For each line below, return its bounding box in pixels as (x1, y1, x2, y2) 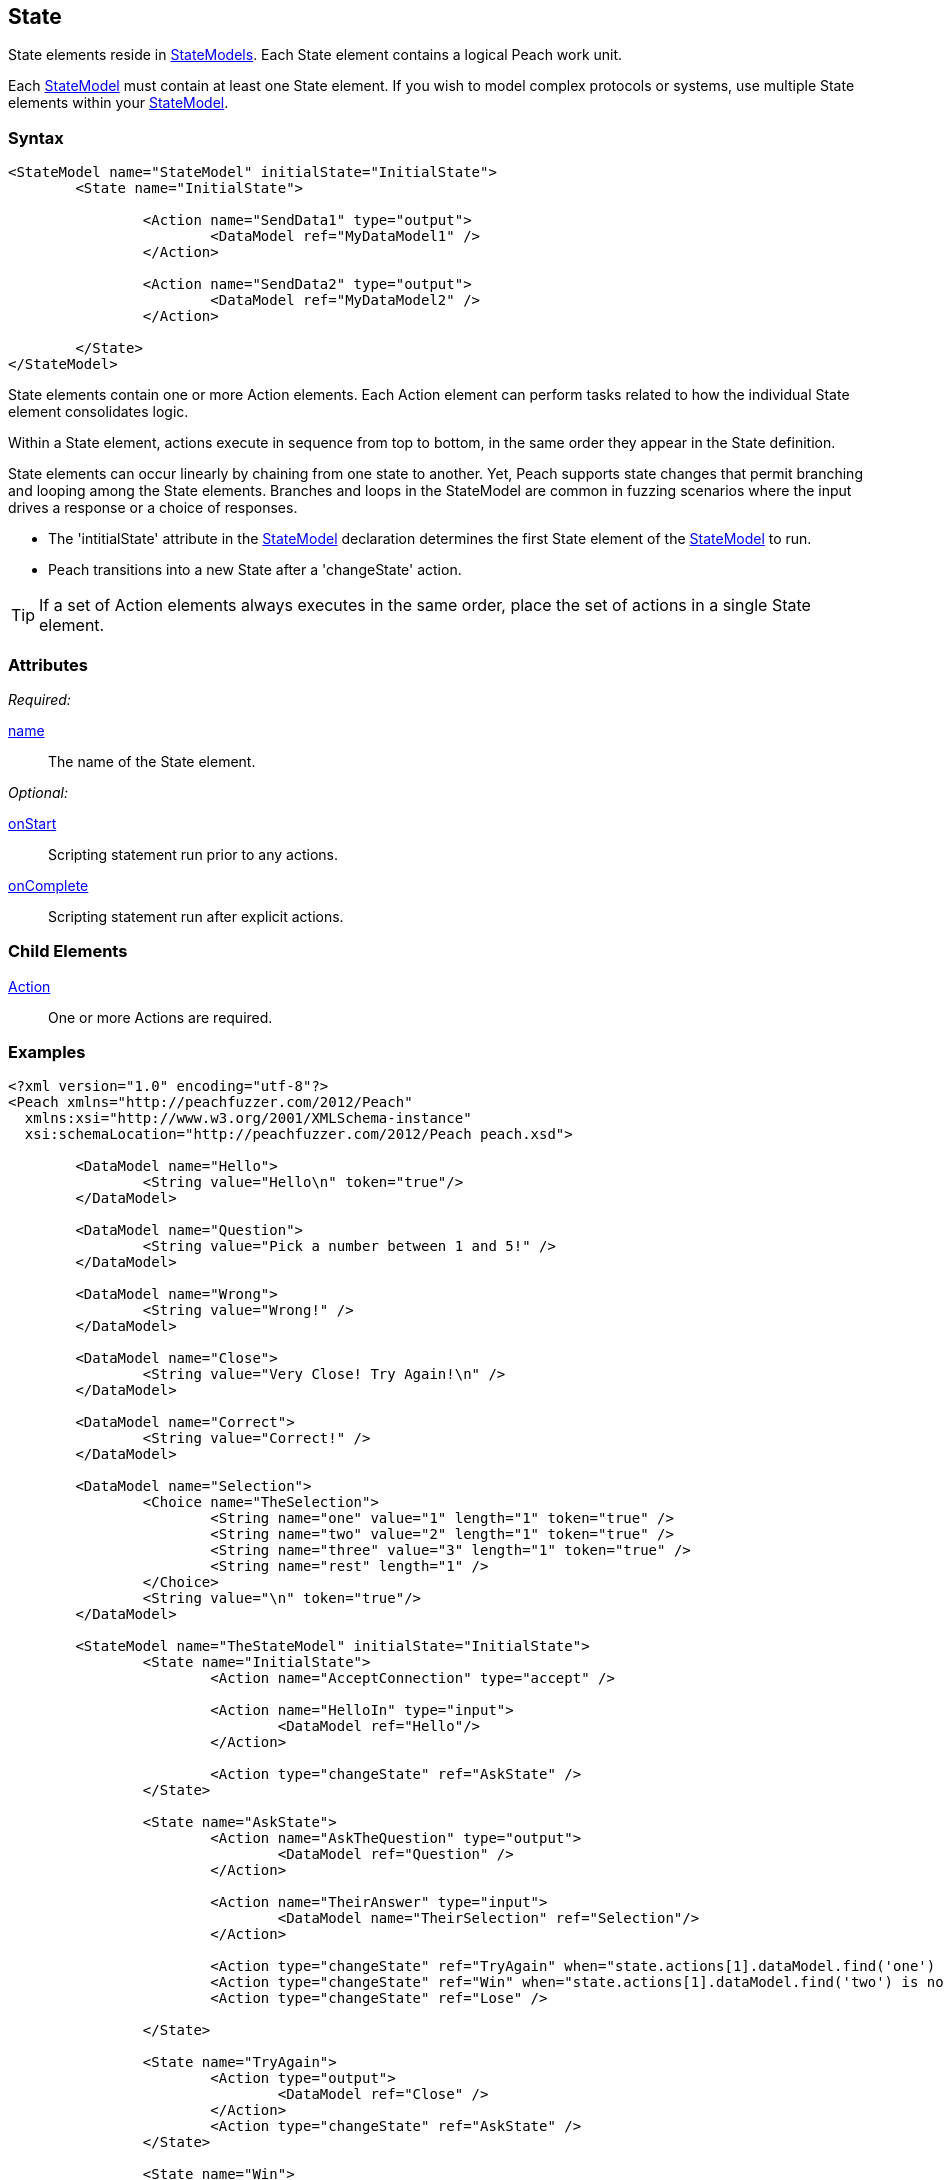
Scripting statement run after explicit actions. (48, 907, 344, 925)
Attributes (8, 654, 88, 675)
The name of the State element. (48, 752, 256, 770)
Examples (8, 1042, 86, 1063)
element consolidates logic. (8, 403, 189, 421)
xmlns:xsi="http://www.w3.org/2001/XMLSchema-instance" (24, 1110, 472, 1127)
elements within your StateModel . (8, 94, 229, 112)
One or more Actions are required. (48, 1008, 273, 1026)
